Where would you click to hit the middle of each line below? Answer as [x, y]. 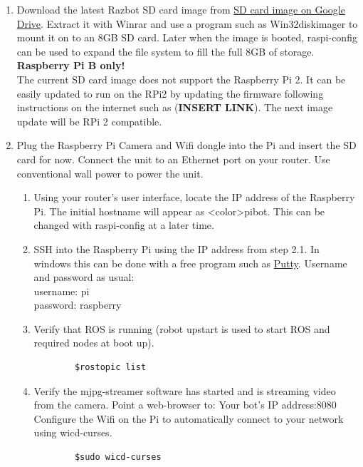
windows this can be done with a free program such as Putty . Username [190, 263]
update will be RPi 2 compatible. [89, 121]
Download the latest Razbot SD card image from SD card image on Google [181, 9]
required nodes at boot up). [94, 343]
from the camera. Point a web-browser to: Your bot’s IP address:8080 [185, 405]
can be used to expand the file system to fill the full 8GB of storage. [165, 51]
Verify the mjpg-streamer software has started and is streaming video [185, 390]
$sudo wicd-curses [118, 457]
